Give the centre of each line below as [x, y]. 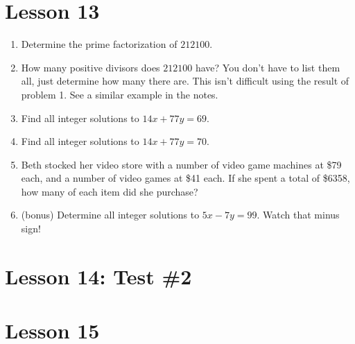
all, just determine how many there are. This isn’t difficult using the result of [185, 81]
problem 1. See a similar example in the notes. [120, 94]
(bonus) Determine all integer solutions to [110, 215]
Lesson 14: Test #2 [98, 276]
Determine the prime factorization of [99, 44]
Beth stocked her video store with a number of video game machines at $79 [181, 164]
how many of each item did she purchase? [110, 191]
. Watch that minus [298, 215]
